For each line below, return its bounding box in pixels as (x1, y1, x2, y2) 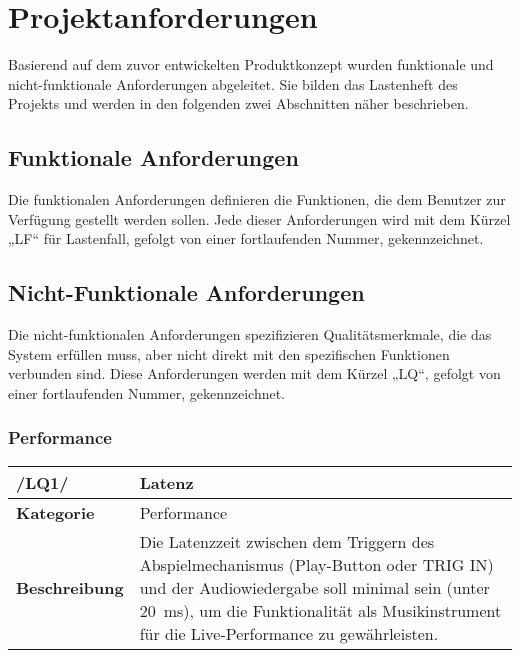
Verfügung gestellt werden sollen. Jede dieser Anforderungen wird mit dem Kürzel (8, 208, 511, 229)
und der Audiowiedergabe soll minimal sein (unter (139, 575, 490, 599)
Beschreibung (16, 575, 124, 599)
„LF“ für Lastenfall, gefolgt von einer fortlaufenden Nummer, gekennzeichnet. (8, 228, 484, 249)
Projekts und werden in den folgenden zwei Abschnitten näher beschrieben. (8, 93, 469, 114)
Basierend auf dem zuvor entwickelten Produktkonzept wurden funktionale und (8, 54, 494, 75)
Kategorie (16, 500, 95, 524)
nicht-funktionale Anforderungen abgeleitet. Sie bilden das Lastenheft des (8, 73, 458, 94)
